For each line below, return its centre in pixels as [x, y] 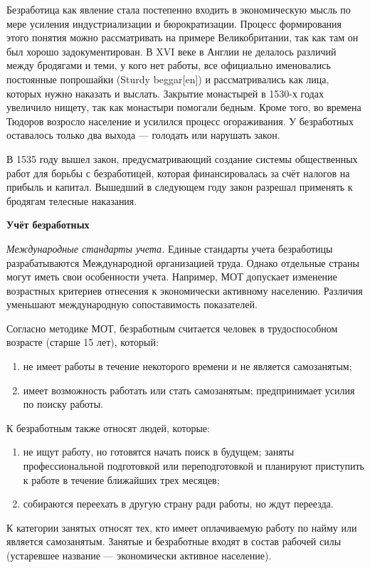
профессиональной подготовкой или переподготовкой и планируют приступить [194, 466]
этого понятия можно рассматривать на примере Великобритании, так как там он [183, 37]
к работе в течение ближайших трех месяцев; [121, 479]
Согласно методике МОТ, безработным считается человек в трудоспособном [172, 328]
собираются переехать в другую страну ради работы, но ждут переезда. [178, 504]
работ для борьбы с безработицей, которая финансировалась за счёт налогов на [178, 173]
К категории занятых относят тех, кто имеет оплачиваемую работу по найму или [182, 527]
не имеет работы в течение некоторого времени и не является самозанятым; [187, 366]
